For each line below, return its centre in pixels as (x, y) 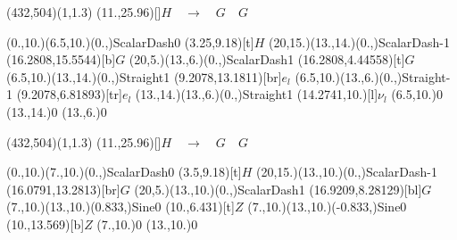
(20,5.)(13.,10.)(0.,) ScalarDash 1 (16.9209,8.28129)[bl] (278, 189)
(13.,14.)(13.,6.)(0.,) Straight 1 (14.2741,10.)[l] (257, 94)
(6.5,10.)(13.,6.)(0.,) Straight (370, 76)
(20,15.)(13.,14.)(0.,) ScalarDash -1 (359, 41)
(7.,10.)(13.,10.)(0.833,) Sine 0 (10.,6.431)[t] (120, 207)
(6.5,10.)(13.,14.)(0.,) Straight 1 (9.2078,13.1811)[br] (144, 76)
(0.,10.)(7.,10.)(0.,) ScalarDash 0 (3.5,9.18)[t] (124, 172)
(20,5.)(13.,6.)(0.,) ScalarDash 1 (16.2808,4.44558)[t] (267, 59)
